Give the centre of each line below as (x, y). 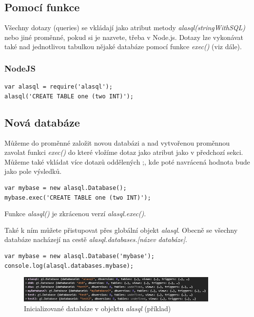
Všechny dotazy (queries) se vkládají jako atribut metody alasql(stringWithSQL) (125, 28)
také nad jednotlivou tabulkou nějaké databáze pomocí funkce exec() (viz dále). (123, 47)
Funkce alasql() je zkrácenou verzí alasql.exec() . (75, 214)
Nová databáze (42, 122)
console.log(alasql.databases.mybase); (69, 266)
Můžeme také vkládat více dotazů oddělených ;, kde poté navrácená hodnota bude (127, 161)
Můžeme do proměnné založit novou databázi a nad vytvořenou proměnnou (117, 142)
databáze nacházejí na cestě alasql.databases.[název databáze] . (96, 239)
